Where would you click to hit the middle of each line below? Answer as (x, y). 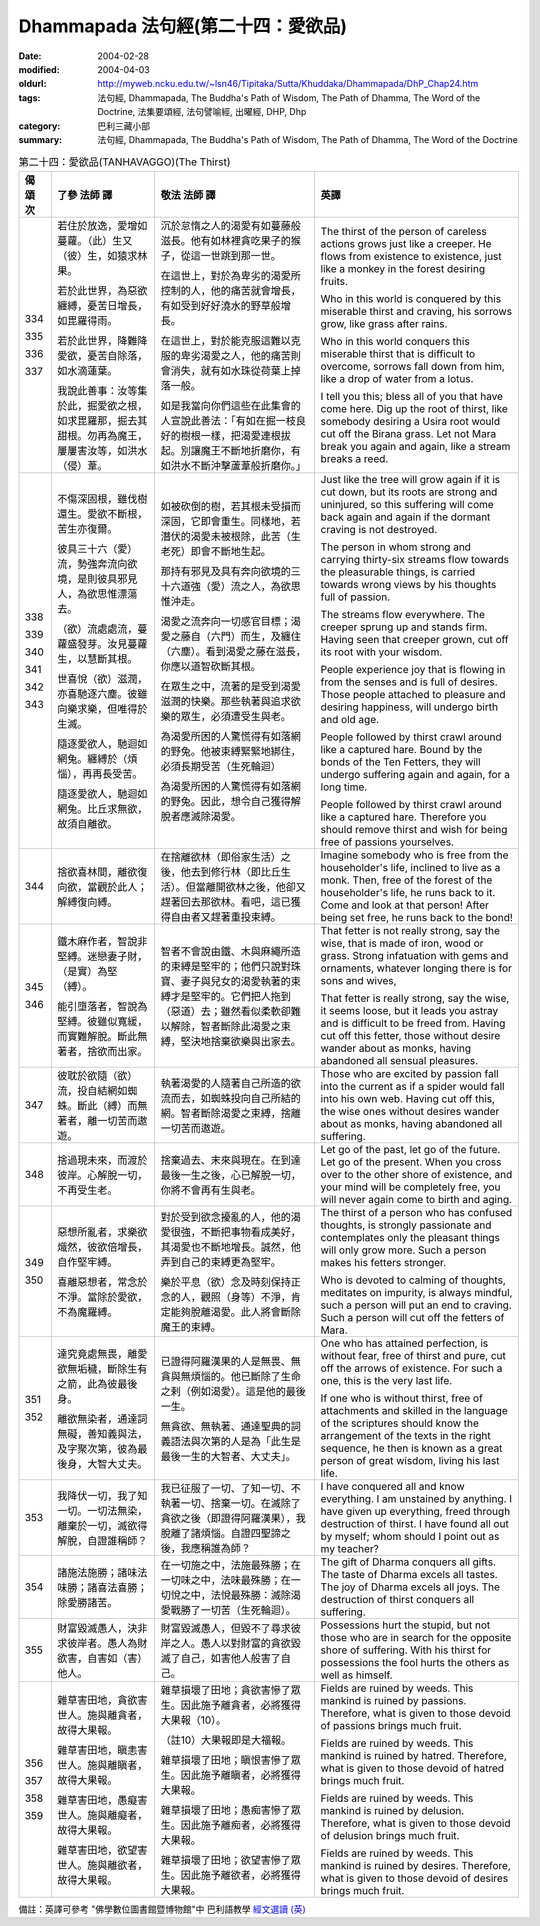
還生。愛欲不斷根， (102, 513)
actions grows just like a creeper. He (406, 243)
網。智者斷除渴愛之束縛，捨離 (231, 1113)
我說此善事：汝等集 (102, 390)
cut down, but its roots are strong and (409, 492)
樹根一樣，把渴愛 (221, 435)
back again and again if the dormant (405, 517)
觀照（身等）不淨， (246, 1297)
